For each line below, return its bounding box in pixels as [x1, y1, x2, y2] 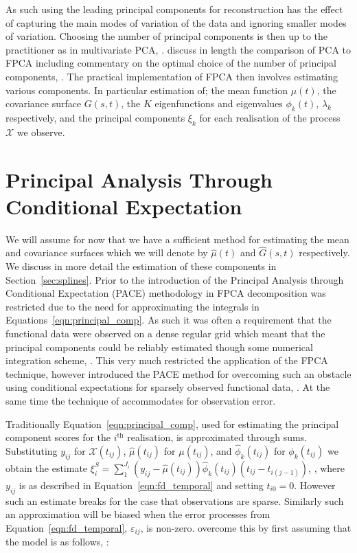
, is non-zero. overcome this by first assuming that [140, 520, 352, 534]
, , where [308, 460, 345, 475]
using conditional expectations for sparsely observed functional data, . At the [5, 380, 330, 394]
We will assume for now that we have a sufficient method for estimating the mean [5, 232, 349, 246]
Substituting [5, 444, 58, 458]
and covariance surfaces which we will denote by [5, 245, 208, 260]
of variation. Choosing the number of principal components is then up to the [5, 29, 327, 43]
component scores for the [5, 430, 111, 444]
